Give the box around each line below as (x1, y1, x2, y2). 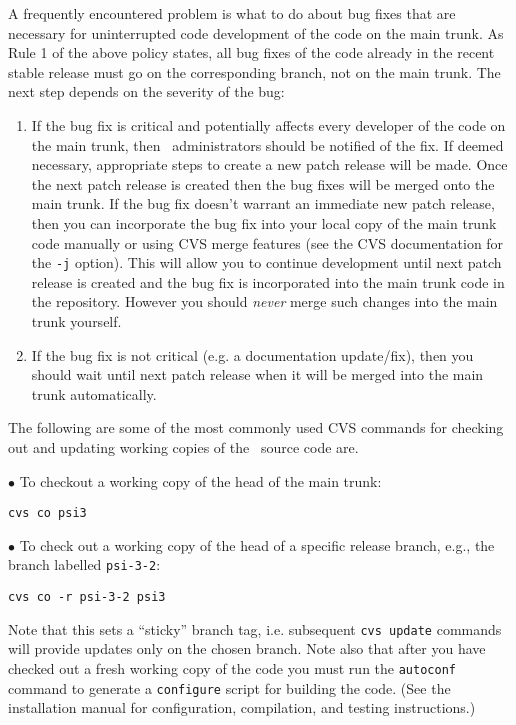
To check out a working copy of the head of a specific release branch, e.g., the (19, 534, 495, 555)
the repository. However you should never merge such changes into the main (31, 291, 498, 312)
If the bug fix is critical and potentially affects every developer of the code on (31, 114, 506, 135)
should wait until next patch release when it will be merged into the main (31, 364, 484, 385)
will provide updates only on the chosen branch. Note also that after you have (8, 638, 486, 659)
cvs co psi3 (8, 506, 87, 521)
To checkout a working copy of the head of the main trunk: (19, 470, 382, 491)
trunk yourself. (31, 310, 122, 331)
